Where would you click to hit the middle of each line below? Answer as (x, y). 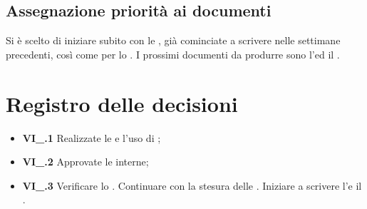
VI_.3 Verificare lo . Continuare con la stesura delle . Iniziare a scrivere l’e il (192, 185)
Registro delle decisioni (122, 103)
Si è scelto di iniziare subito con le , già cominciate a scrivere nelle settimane (173, 40)
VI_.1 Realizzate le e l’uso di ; (92, 137)
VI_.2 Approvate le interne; (86, 162)
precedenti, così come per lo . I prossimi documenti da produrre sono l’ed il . (173, 54)
